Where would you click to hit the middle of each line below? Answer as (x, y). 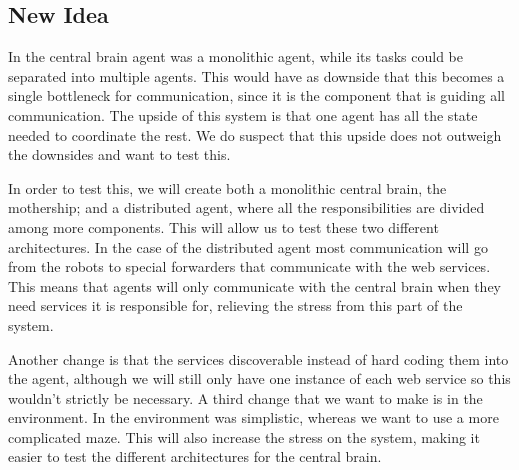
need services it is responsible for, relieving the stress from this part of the (235, 305)
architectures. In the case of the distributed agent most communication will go (248, 246)
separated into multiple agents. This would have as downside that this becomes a (256, 75)
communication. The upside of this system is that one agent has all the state (243, 114)
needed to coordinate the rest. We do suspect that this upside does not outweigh (255, 134)
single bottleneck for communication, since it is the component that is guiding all (256, 95)
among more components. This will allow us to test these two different (223, 226)
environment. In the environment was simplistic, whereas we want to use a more (253, 417)
